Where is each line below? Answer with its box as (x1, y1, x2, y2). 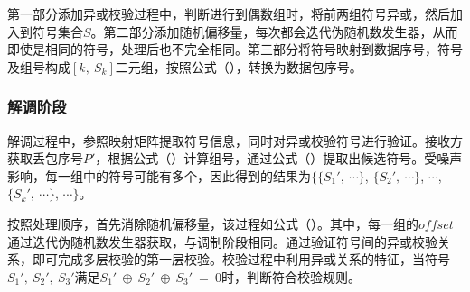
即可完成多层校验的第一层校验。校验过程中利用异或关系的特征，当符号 (32, 250, 450, 269)
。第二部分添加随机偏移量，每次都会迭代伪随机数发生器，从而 (90, 22, 458, 41)
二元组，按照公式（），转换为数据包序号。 (115, 57, 362, 76)
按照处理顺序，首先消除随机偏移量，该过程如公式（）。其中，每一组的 (7, 214, 418, 233)
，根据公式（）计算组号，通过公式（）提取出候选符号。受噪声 (95, 149, 463, 168)
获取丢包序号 (7, 149, 83, 168)
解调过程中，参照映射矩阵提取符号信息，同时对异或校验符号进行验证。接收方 (7, 131, 463, 150)
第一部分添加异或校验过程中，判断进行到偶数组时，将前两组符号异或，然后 (7, 5, 450, 23)
